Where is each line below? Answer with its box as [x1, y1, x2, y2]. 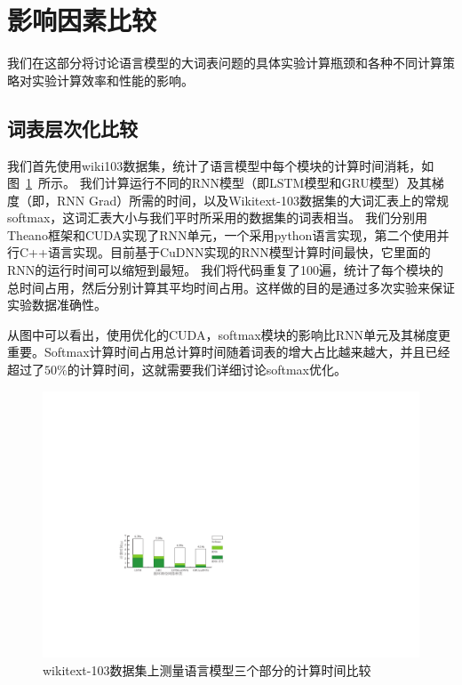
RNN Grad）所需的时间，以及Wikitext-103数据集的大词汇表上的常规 [56, 190, 449, 209]
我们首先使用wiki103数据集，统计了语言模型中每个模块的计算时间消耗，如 [7, 156, 434, 174]
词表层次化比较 [7, 114, 138, 141]
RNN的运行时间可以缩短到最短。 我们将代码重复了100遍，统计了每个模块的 [7, 261, 443, 279]
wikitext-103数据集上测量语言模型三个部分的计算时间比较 [43, 661, 371, 680]
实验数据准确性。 [7, 295, 107, 314]
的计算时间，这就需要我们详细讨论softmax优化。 [67, 360, 346, 379]
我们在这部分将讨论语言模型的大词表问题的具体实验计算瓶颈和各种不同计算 [7, 53, 442, 72]
